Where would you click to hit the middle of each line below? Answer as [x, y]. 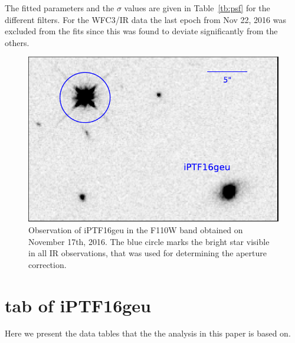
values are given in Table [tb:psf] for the [197, 8]
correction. [47, 264]
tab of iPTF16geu [78, 305]
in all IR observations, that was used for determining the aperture [147, 253]
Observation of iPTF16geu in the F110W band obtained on [136, 229]
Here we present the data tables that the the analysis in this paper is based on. [148, 333]
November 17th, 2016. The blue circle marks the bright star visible [149, 241]
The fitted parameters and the [60, 8]
